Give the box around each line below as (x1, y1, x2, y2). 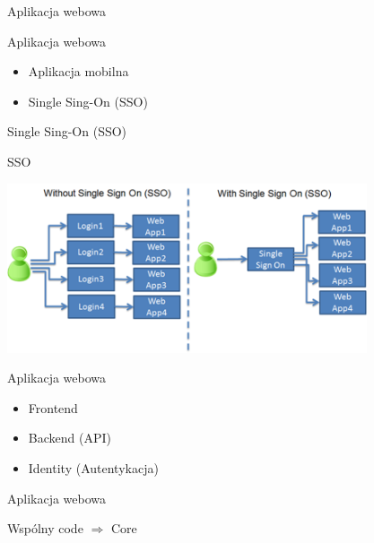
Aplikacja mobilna (28, 62, 129, 81)
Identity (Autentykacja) (28, 458, 159, 477)
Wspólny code (7, 519, 83, 538)
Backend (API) (28, 428, 111, 447)
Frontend (28, 398, 78, 417)
